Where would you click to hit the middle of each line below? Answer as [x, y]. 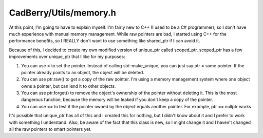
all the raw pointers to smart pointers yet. [50, 129]
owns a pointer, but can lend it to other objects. [69, 86]
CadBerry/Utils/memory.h [63, 13]
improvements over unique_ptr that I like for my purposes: [67, 57]
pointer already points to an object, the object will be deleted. [83, 72]
